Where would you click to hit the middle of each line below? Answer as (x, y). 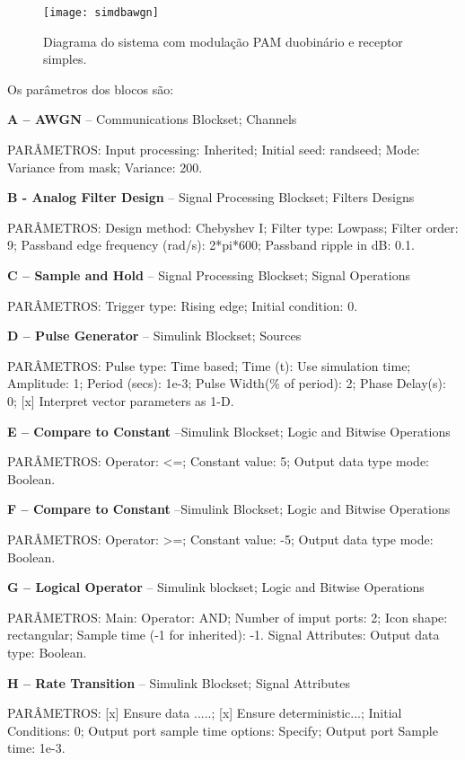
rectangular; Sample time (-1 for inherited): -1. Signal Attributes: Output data (224, 635)
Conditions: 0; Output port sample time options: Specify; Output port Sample (223, 730)
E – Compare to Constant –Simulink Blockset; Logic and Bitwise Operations (229, 431)
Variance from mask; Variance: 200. (105, 167)
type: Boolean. (47, 652)
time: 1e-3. (36, 748)
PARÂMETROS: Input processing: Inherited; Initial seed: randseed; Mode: (214, 150)
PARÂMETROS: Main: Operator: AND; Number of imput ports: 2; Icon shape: (228, 617)
